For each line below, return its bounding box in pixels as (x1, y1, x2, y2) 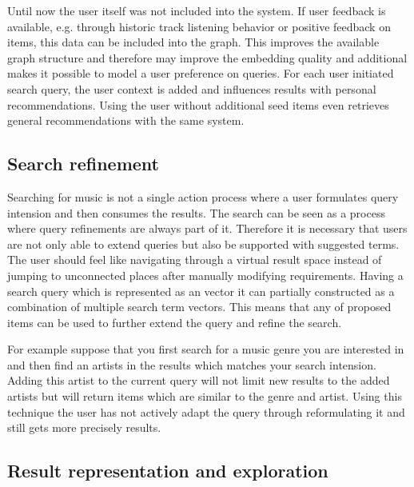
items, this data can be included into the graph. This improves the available (7, 34, 380, 50)
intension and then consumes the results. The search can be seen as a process (7, 204, 385, 221)
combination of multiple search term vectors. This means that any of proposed (7, 298, 392, 315)
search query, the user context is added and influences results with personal (7, 80, 376, 97)
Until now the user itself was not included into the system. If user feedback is (7, 2, 386, 18)
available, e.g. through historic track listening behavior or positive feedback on (7, 18, 391, 34)
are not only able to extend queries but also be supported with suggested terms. (7, 235, 400, 252)
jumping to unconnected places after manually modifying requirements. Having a (7, 266, 404, 283)
